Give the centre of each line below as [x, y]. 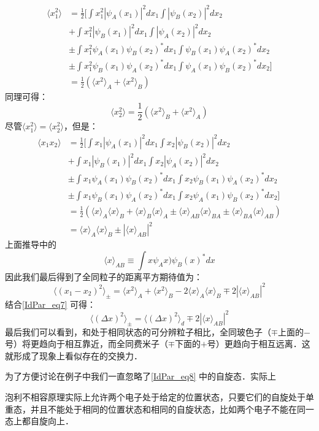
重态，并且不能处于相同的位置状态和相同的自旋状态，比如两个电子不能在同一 [159, 409]
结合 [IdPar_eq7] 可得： [51, 304]
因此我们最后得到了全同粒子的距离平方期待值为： [104, 276]
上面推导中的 [31, 244]
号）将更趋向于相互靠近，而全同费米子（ [86, 344]
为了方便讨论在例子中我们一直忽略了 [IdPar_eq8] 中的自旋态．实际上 [141, 376]
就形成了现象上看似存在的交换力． [74, 355]
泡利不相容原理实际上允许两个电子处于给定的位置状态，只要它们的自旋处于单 [159, 397]
